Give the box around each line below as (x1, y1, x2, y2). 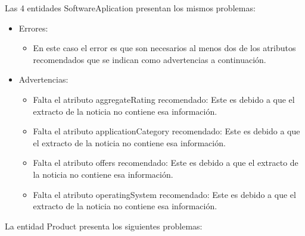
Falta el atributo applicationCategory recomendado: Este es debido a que (33, 125, 300, 137)
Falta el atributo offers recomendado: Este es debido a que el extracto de (33, 156, 298, 169)
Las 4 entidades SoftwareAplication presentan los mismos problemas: (5, 2, 256, 14)
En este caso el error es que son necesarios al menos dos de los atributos (33, 42, 296, 54)
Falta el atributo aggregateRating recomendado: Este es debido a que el (33, 93, 295, 105)
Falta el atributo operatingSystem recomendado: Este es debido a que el (33, 188, 296, 200)
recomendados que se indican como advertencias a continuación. (33, 53, 266, 65)
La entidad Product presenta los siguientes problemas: (5, 219, 203, 232)
